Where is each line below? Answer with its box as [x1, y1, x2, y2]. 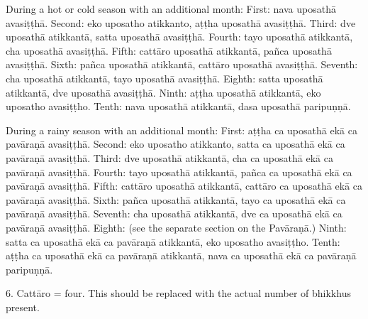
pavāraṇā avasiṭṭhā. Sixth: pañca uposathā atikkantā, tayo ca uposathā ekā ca [6, 192, 346, 207]
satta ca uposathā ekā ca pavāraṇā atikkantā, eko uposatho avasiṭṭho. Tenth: [6, 234, 340, 249]
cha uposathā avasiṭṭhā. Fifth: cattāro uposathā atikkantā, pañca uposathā [6, 43, 332, 58]
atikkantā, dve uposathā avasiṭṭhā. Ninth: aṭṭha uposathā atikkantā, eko [6, 85, 321, 99]
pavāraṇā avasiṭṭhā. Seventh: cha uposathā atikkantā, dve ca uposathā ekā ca [6, 206, 342, 221]
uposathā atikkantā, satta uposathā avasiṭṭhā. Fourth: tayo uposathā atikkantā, [6, 29, 353, 44]
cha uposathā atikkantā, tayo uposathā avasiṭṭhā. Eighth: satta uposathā [6, 70, 323, 85]
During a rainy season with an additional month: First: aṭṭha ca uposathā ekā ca [6, 122, 357, 137]
